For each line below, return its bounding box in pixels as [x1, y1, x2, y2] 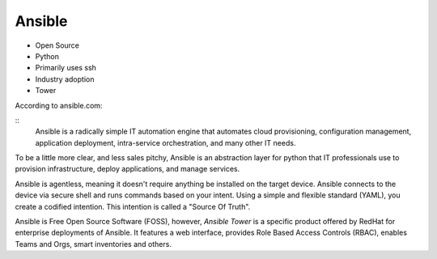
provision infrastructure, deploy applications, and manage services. [15, 164, 240, 174]
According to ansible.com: [15, 100, 103, 110]
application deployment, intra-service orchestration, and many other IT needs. [35, 138, 296, 147]
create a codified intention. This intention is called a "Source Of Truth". [15, 202, 251, 211]
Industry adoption [35, 74, 95, 84]
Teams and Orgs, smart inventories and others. [15, 239, 172, 248]
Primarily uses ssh [35, 63, 97, 73]
